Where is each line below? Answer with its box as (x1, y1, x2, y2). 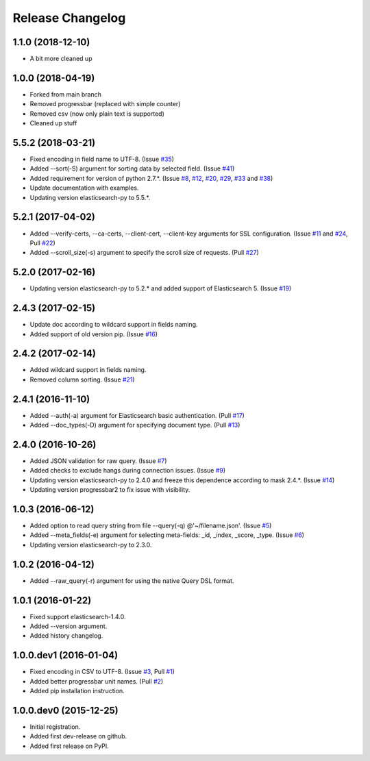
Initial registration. (29, 723, 81, 731)
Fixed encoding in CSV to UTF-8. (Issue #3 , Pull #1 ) (29, 668, 175, 676)
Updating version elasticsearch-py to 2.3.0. (29, 540, 152, 549)
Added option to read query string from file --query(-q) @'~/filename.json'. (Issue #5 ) (29, 521, 272, 530)
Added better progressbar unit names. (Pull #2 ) (29, 677, 164, 685)
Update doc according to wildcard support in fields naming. (29, 321, 198, 329)
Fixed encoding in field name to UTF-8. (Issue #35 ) (29, 155, 175, 164)
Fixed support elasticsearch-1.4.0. (29, 612, 126, 621)
